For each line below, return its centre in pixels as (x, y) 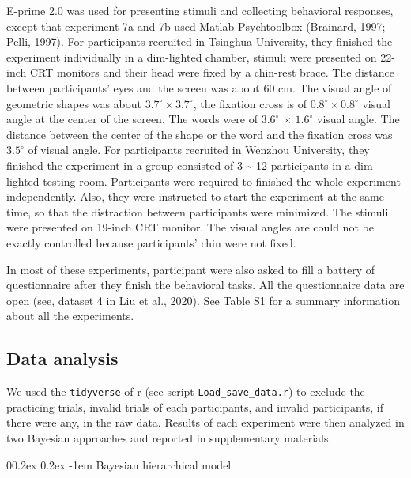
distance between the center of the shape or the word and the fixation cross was (200, 134)
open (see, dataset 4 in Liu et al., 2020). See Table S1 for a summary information (203, 300)
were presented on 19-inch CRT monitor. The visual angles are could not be (190, 227)
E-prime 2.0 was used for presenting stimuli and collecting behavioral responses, (200, 10)
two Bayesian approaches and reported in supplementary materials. (169, 437)
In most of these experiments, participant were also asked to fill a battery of (191, 269)
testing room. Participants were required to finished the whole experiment (222, 181)
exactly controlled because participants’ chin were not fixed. (151, 242)
